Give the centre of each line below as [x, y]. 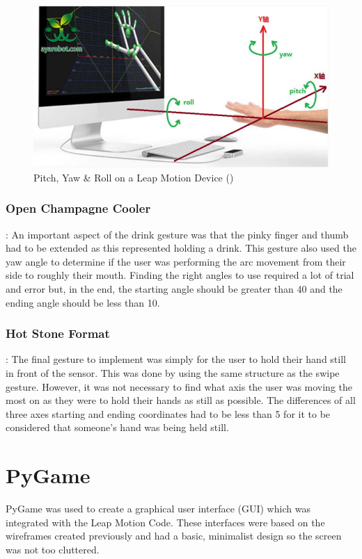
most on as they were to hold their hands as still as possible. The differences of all [181, 400]
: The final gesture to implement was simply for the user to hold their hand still [176, 359]
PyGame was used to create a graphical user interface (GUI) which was [158, 508]
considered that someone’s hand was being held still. [117, 427]
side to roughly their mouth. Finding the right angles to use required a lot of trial [180, 275]
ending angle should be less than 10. [83, 302]
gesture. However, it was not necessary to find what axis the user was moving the [179, 386]
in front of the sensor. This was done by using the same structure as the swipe [173, 372]
